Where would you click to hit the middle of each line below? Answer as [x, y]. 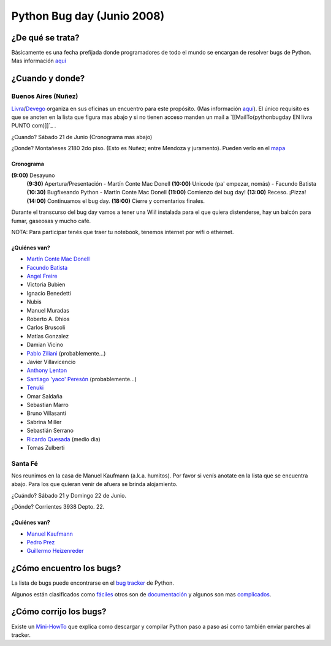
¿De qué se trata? [45, 38]
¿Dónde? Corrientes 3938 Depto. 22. [58, 507]
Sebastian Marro [48, 405]
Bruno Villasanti [47, 413]
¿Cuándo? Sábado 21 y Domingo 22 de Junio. [69, 495]
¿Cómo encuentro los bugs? [66, 568]
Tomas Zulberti [46, 447]
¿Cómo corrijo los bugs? [59, 612]
